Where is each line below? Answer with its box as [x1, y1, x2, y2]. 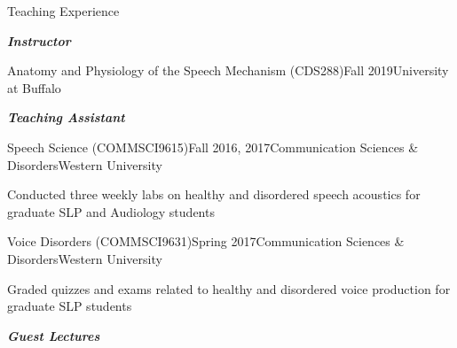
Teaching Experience [7, 2, 120, 19]
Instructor [7, 31, 71, 50]
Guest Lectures [7, 326, 100, 344]
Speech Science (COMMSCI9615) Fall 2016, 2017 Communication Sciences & [7, 137, 419, 156]
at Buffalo [7, 78, 61, 97]
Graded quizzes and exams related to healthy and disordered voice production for [7, 279, 451, 298]
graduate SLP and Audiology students [7, 202, 215, 220]
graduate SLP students [7, 297, 132, 315]
